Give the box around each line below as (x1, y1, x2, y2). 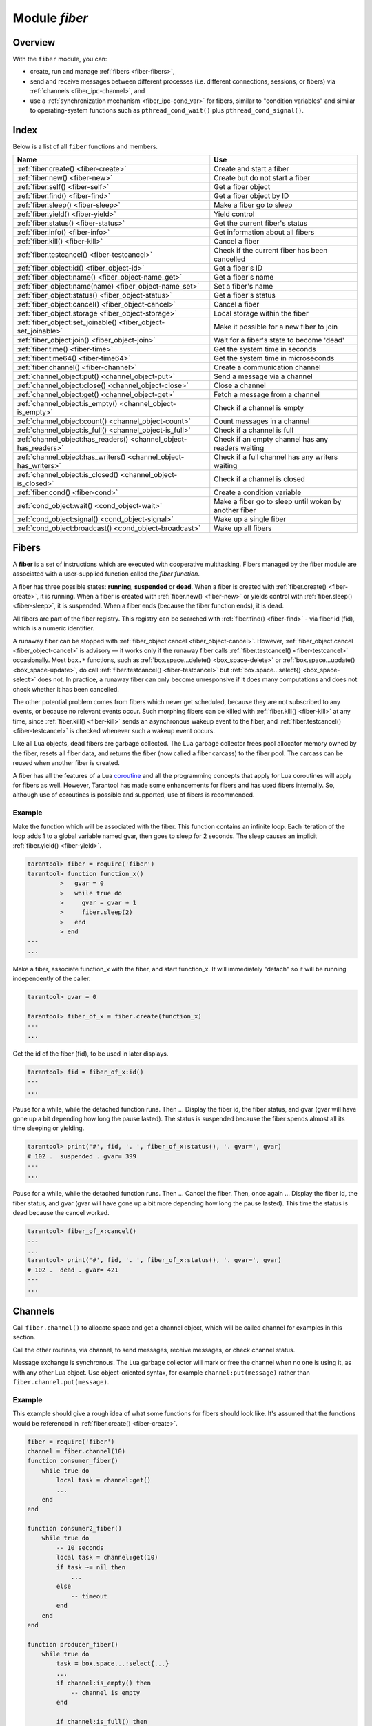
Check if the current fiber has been (214, 246, 328, 255)
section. (12, 1333, 36, 1341)
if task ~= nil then (56, 1563, 126, 1571)
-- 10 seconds (56, 1544, 104, 1551)
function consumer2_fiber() (27, 1524, 122, 1533)
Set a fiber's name (214, 282, 273, 291)
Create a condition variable (214, 487, 302, 497)
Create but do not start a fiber (214, 173, 311, 183)
